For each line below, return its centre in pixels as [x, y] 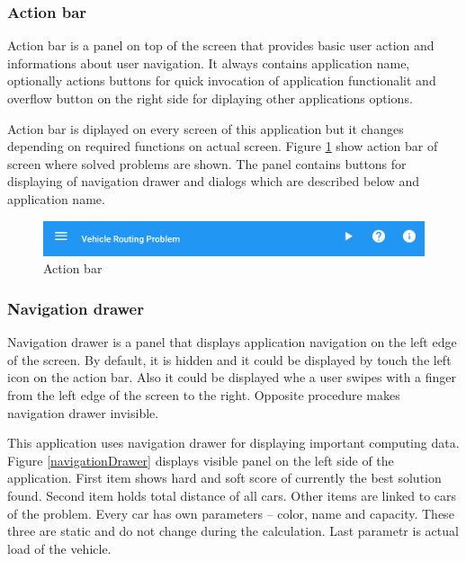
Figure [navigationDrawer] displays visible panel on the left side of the [201, 460]
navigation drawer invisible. [83, 412]
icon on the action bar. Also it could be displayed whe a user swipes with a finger [232, 377]
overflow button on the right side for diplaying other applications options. [210, 98]
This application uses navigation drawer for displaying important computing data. [233, 443]
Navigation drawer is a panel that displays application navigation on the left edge [232, 342]
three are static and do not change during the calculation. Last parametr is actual [233, 531]
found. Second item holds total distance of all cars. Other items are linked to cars [232, 496]
